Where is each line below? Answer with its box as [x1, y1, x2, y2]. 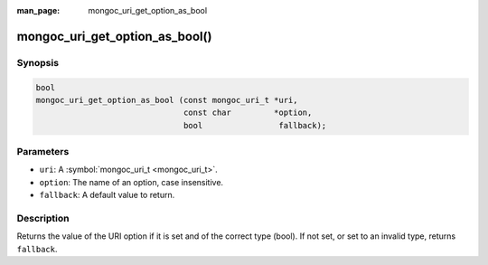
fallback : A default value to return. [39, 190, 175, 201]
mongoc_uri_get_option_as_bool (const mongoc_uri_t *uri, [35, 95, 298, 105]
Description [16, 213, 70, 225]
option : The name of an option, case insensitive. [39, 176, 224, 187]
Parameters [16, 146, 70, 158]
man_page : [16, 5, 61, 15]
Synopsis [16, 56, 59, 69]
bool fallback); [183, 120, 327, 130]
